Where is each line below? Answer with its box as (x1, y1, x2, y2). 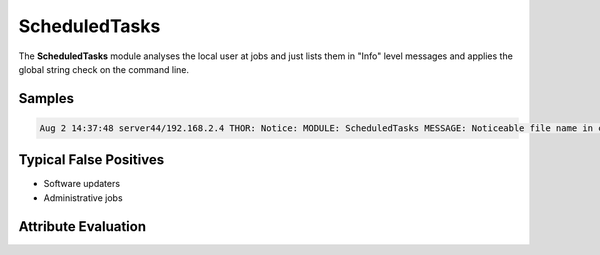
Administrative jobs (43, 191, 124, 204)
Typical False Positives (18, 151, 165, 169)
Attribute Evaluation (18, 218, 147, 235)
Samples (18, 90, 75, 107)
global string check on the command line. (18, 63, 190, 75)
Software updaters (43, 178, 120, 190)
